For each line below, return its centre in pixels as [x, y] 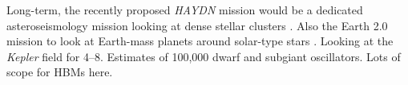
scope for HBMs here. [60, 72]
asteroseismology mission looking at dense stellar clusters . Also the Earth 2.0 [197, 25]
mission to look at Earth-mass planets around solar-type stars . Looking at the [200, 41]
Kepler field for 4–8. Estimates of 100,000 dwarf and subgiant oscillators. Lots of [204, 56]
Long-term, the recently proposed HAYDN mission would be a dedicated [185, 10]
